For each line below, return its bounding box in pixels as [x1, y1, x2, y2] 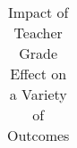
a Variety [9, 84, 67, 104]
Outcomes [7, 125, 70, 145]
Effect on [10, 63, 67, 84]
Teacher [13, 22, 63, 43]
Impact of [7, 2, 69, 22]
